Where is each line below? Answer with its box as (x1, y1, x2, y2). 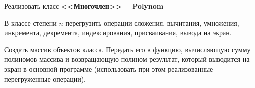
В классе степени (4, 17, 57, 28)
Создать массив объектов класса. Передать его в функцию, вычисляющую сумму (4, 44, 251, 54)
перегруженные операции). (4, 73, 86, 84)
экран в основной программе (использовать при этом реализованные (4, 63, 213, 74)
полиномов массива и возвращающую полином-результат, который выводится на (4, 54, 250, 64)
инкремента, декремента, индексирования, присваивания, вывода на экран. (4, 27, 232, 38)
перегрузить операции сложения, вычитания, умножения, (65, 17, 239, 28)
